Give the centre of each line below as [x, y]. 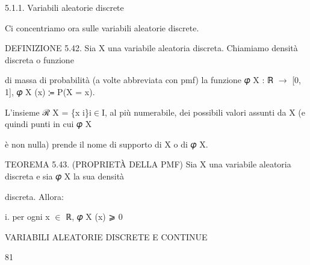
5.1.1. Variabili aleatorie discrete [64, 7]
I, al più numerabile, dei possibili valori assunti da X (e [203, 112]
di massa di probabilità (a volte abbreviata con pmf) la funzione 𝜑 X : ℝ [139, 80]
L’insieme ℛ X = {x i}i [48, 112]
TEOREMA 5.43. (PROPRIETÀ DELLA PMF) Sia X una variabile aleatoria [148, 164]
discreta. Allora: [34, 196]
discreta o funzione [39, 59]
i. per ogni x [27, 217]
